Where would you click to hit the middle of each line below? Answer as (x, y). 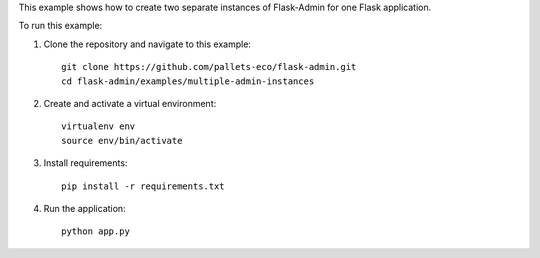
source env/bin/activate (122, 140)
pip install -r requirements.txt (143, 186)
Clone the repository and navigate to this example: (147, 44)
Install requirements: (85, 163)
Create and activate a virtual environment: (130, 103)
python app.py (95, 231)
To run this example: (60, 26)
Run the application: (84, 208)
